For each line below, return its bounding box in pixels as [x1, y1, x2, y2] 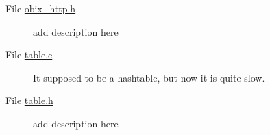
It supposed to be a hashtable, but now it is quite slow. [33, 70, 265, 84]
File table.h [5, 93, 53, 108]
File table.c [5, 47, 53, 62]
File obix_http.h [5, 1, 76, 15]
